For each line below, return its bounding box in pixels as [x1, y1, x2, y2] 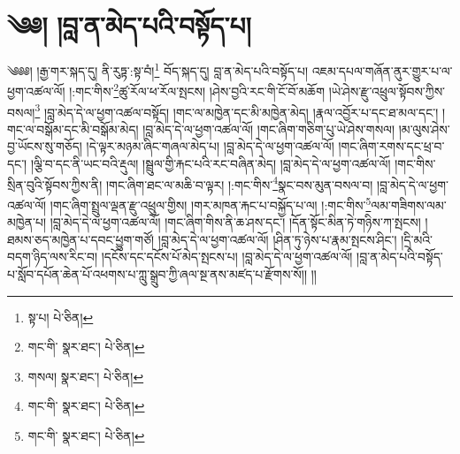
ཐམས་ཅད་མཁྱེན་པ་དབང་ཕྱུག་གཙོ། [7, 230, 155, 248]
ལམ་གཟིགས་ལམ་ [371, 195, 447, 214]
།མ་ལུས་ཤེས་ [398, 119, 450, 138]
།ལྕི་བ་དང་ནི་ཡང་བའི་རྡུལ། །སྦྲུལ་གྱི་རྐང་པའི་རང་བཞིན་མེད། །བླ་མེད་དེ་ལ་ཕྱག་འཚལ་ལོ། [30, 155, 391, 173]
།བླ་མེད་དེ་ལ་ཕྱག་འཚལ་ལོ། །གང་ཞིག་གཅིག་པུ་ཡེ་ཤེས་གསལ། [142, 119, 395, 138]
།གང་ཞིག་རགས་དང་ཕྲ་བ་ [338, 137, 445, 155]
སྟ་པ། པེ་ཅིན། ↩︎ [27, 307, 94, 326]
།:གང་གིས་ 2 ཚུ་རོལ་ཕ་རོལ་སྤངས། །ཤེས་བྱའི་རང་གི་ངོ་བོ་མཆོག [69, 79, 326, 101]
